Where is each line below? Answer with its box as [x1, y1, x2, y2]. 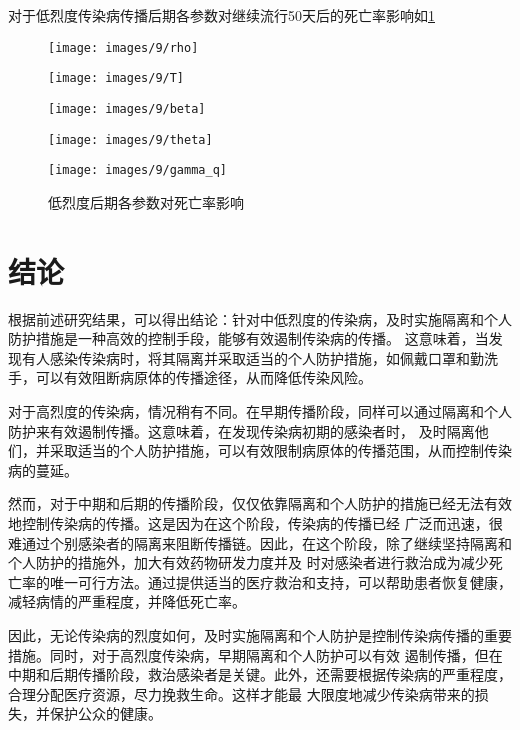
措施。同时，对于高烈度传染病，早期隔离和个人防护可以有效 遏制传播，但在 [8, 644, 503, 665]
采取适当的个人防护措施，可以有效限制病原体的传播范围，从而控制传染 [49, 440, 512, 461]
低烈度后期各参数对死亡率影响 [48, 191, 244, 212]
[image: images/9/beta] [48, 101, 206, 116]
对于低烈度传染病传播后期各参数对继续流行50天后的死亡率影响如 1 [8, 5, 435, 25]
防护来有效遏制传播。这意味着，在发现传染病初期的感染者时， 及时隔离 [8, 420, 475, 441]
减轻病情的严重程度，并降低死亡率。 [8, 591, 246, 612]
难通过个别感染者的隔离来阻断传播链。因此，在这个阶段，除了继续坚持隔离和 [8, 532, 512, 553]
